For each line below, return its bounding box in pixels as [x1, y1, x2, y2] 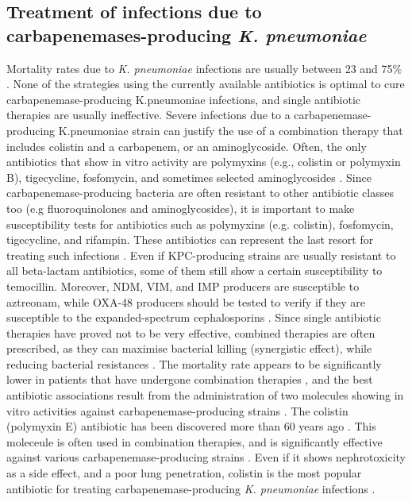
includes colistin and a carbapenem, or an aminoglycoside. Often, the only [6, 137, 367, 154]
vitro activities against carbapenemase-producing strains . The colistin [6, 402, 348, 419]
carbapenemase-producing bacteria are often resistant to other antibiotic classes [6, 184, 394, 201]
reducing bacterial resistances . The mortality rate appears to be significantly [6, 355, 382, 372]
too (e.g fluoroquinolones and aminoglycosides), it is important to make [6, 199, 355, 216]
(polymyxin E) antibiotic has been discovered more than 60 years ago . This [6, 418, 376, 434]
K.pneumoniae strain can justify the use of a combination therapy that [58, 122, 403, 138]
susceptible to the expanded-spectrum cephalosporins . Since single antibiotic [6, 309, 381, 326]
